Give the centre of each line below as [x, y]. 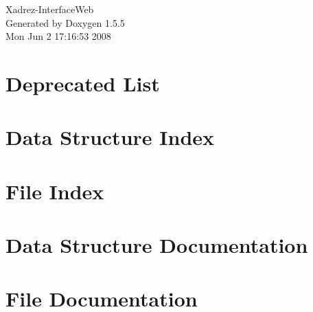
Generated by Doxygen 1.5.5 [65, 22]
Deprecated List [83, 83]
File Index [55, 191]
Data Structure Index [110, 137]
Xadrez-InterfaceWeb [50, 9]
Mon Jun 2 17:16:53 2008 [58, 36]
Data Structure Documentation [157, 245]
